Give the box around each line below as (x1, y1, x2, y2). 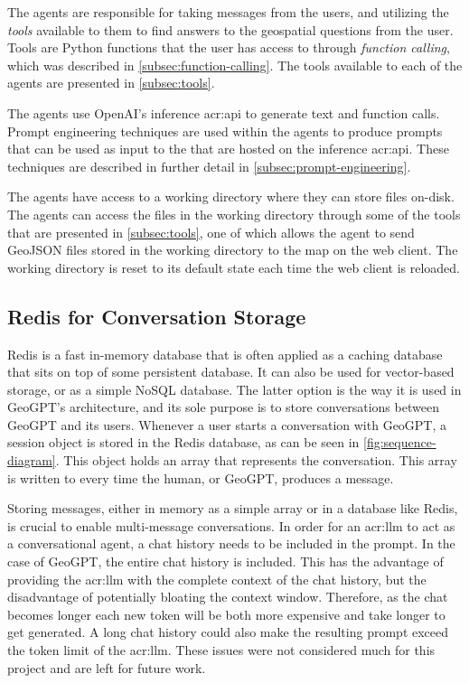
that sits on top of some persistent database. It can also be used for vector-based (7, 362, 455, 381)
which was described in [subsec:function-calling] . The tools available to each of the (7, 55, 463, 74)
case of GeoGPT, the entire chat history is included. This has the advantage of (7, 552, 444, 571)
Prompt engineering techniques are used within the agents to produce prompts (7, 121, 443, 140)
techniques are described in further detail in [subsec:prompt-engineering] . (7, 156, 411, 175)
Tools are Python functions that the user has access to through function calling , (7, 38, 450, 57)
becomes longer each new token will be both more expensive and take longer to (7, 604, 446, 623)
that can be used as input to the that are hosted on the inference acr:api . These (7, 139, 449, 158)
